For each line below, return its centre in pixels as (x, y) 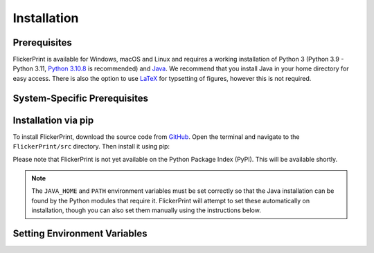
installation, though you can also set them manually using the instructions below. (146, 210)
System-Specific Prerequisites (81, 98)
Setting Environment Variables (80, 233)
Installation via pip (53, 120)
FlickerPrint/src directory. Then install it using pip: (91, 147)
